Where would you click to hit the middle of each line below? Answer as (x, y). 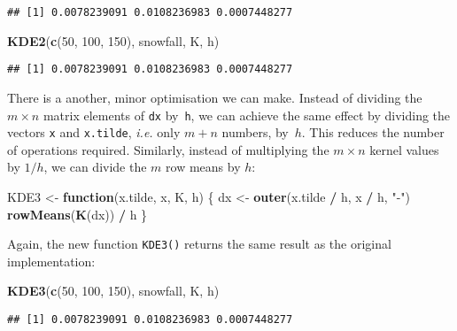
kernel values (404, 149)
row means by (203, 167)
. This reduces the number (373, 132)
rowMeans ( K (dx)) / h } (77, 214)
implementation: (51, 261)
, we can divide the (95, 167)
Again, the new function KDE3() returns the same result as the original (199, 244)
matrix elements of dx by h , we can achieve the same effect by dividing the (247, 115)
